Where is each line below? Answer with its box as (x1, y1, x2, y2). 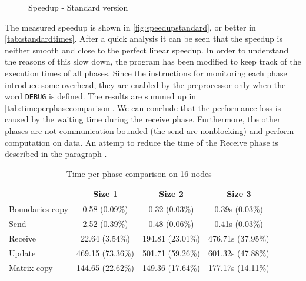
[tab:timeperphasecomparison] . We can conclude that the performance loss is (5, 101, 281, 113)
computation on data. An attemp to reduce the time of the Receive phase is (5, 136, 278, 148)
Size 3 (227, 188, 251, 200)
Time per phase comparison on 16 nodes (66, 167, 212, 179)
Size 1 (93, 188, 118, 200)
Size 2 (159, 188, 184, 200)
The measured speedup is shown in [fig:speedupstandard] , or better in (5, 21, 256, 33)
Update (9, 246, 36, 259)
